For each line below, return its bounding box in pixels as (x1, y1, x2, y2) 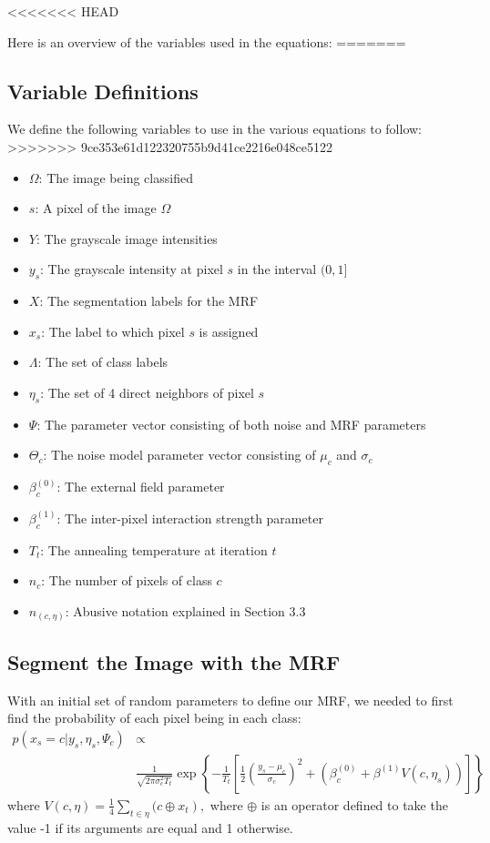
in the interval (237, 259, 317, 279)
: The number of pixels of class (41, 571, 212, 590)
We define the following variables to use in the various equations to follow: (7, 119, 422, 138)
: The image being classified (38, 168, 193, 187)
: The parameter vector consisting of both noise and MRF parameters (36, 414, 426, 433)
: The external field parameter (56, 477, 225, 496)
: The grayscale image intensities (36, 229, 218, 248)
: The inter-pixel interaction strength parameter (56, 508, 323, 527)
